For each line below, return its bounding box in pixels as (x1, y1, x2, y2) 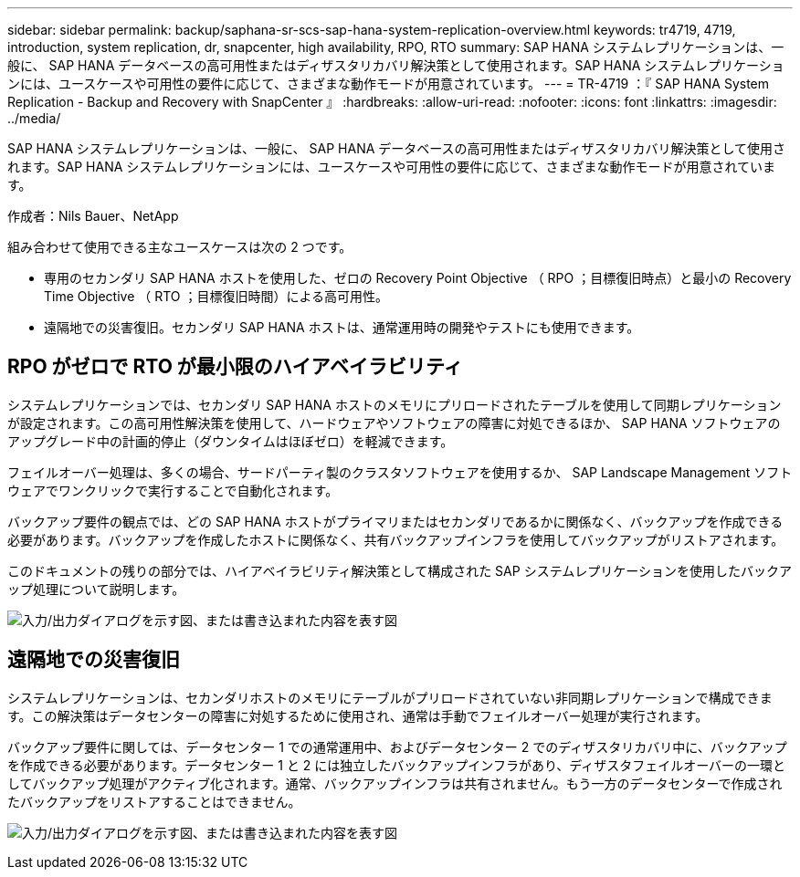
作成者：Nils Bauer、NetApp (7, 208, 179, 224)
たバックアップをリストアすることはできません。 (7, 793, 301, 809)
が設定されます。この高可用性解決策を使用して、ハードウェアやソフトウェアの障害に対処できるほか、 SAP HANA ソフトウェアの (7, 414, 781, 431)
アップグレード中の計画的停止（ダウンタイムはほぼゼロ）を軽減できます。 (7, 433, 454, 449)
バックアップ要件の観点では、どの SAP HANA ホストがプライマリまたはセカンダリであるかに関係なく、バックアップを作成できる (7, 513, 784, 529)
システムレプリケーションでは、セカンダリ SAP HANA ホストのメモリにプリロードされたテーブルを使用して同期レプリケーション (7, 396, 782, 412)
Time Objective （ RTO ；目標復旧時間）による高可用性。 (44, 288, 389, 304)
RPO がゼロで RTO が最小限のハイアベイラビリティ (7, 355, 463, 379)
